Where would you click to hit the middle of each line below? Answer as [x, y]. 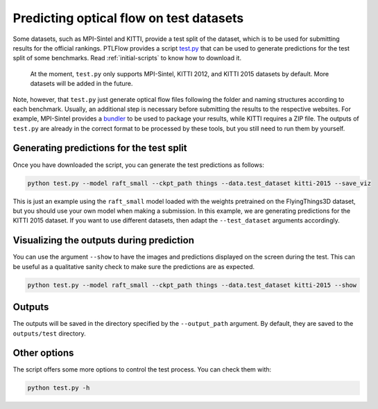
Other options [43, 353]
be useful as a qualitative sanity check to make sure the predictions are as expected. [134, 266]
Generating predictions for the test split [100, 148]
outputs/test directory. [49, 333]
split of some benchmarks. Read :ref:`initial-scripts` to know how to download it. [127, 58]
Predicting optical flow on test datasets [128, 18]
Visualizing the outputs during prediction [103, 240]
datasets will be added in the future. [81, 84]
